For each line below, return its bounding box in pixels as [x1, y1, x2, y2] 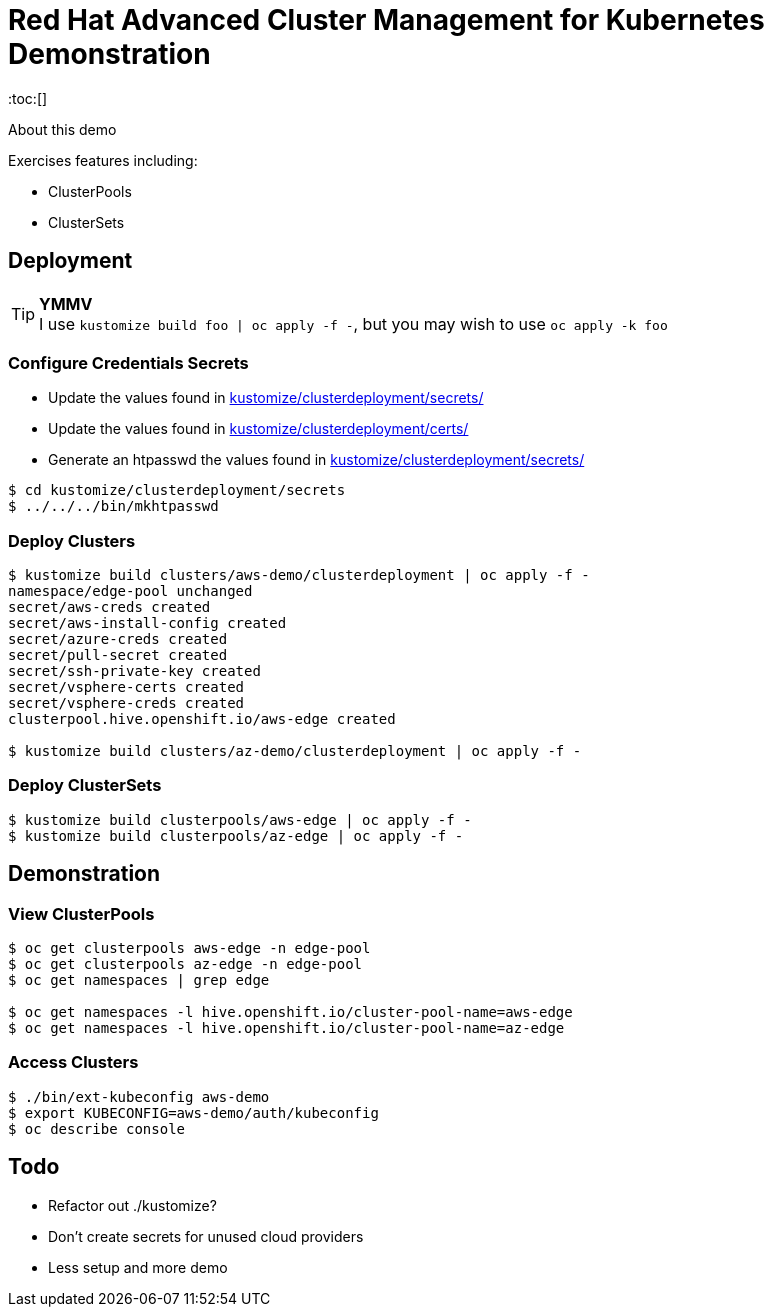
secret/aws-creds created [8, 599, 211, 616]
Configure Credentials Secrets [8, 352, 249, 373]
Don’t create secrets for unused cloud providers [48, 1227, 364, 1245]
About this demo [8, 120, 117, 138]
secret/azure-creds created [8, 631, 228, 648]
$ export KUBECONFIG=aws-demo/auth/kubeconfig [8, 1104, 379, 1121]
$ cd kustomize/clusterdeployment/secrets [8, 482, 346, 499]
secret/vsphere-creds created [8, 695, 245, 712]
